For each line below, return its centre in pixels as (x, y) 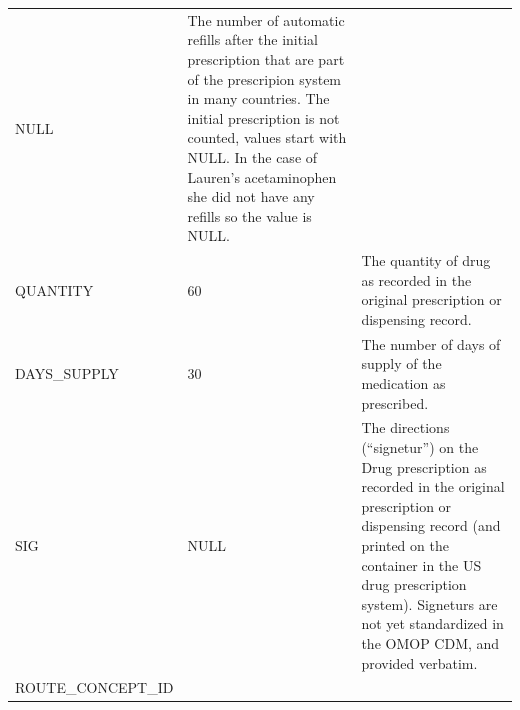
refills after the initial (252, 39)
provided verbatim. (419, 662)
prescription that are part (266, 58)
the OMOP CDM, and (430, 642)
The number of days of (431, 343)
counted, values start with (267, 137)
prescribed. (395, 402)
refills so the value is (249, 215)
